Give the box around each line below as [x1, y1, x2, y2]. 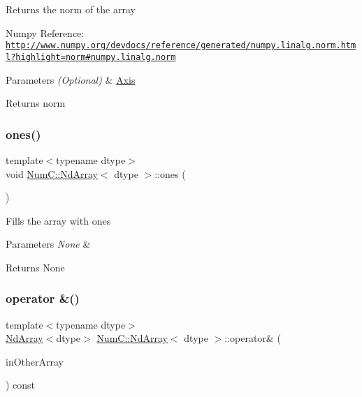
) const [6, 377, 36, 392]
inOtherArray [6, 354, 64, 368]
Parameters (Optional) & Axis [6, 72, 136, 87]
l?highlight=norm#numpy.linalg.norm [6, 52, 176, 62]
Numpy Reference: [6, 25, 85, 40]
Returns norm [6, 96, 66, 110]
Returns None [6, 260, 65, 274]
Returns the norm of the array [6, 2, 136, 16]
